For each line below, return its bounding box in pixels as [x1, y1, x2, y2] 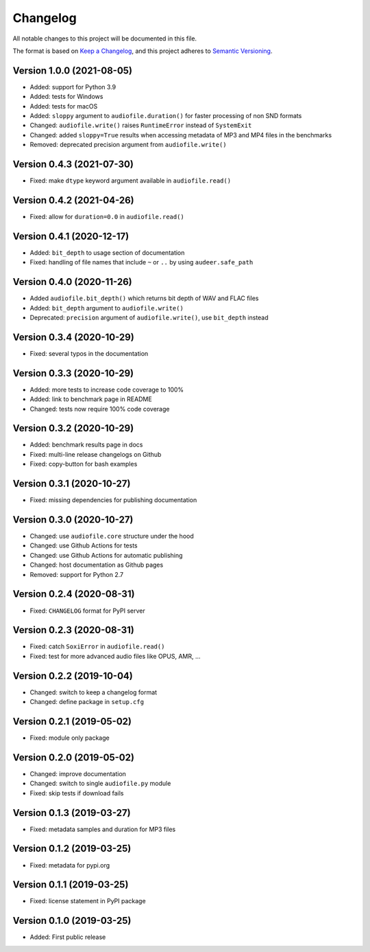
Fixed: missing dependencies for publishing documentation [29, 496, 197, 504]
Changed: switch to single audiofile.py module [29, 780, 171, 788]
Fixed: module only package [29, 734, 110, 742]
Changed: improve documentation [29, 769, 127, 778]
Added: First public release [29, 933, 106, 941]
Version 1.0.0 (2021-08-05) [12, 65, 133, 76]
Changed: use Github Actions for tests [29, 541, 138, 549]
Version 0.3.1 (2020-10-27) [12, 478, 131, 490]
